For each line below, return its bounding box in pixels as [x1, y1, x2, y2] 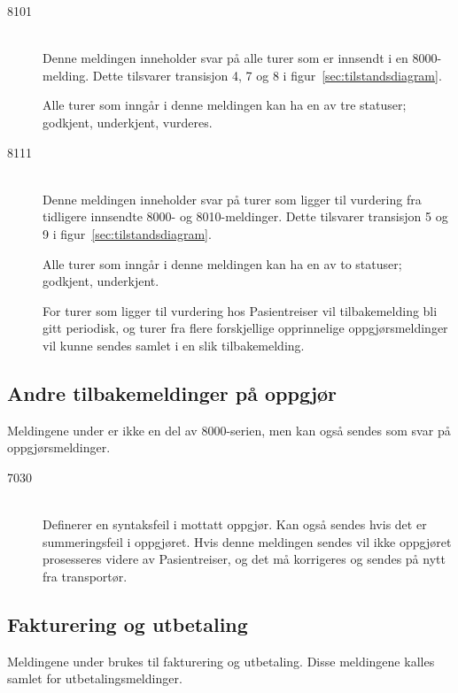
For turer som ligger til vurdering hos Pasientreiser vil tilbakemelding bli [43, 301, 438, 320]
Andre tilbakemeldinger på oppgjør [7, 379, 338, 406]
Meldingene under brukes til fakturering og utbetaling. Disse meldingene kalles [7, 651, 435, 670]
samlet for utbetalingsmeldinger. [7, 669, 182, 688]
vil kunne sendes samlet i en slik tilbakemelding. [43, 335, 305, 354]
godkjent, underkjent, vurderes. [43, 112, 213, 131]
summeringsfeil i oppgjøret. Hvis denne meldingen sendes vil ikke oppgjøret [43, 532, 452, 551]
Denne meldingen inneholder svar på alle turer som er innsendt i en [43, 49, 408, 67]
